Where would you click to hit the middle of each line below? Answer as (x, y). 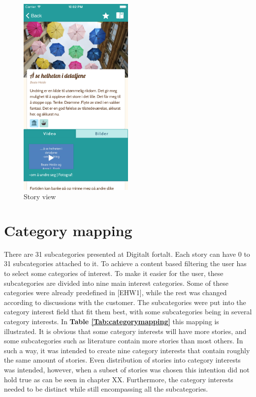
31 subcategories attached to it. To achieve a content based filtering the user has (125, 263)
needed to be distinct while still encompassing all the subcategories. (106, 389)
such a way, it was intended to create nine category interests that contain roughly (127, 350)
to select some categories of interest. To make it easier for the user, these (114, 273)
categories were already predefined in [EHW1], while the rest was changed (115, 292)
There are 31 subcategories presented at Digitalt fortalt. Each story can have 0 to (127, 254)
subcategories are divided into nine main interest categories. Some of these (116, 283)
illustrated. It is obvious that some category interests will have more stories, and (125, 331)
